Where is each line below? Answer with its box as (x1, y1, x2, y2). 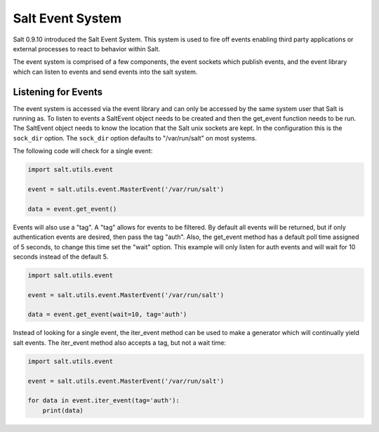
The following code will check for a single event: (13, 147, 153, 155)
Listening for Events (13, 86, 103, 98)
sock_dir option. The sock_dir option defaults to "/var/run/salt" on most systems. (13, 133, 258, 142)
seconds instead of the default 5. (13, 252, 109, 261)
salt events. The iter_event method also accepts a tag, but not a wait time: (13, 338, 226, 347)
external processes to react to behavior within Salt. (13, 44, 161, 53)
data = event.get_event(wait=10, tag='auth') (27, 310, 187, 319)
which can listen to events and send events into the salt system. (13, 67, 198, 76)
